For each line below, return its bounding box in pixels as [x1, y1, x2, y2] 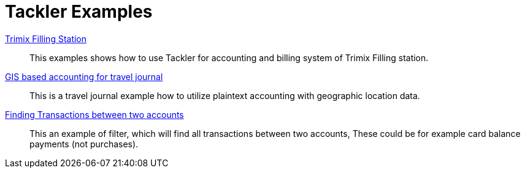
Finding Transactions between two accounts [5, 109, 184, 120]
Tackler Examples [5, 1, 153, 22]
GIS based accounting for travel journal [5, 71, 163, 82]
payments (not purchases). [29, 138, 139, 149]
